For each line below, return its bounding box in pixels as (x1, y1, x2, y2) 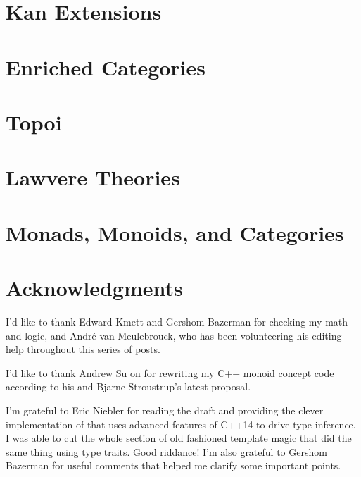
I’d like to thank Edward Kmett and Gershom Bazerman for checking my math (6, 314, 348, 328)
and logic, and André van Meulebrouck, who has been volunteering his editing (6, 328, 342, 342)
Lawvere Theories (6, 163, 180, 192)
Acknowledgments (6, 273, 183, 302)
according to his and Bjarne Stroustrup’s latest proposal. (6, 379, 251, 394)
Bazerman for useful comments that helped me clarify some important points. (6, 458, 341, 473)
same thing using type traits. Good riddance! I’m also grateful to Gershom (6, 444, 327, 459)
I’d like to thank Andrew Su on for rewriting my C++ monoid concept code (6, 365, 334, 380)
